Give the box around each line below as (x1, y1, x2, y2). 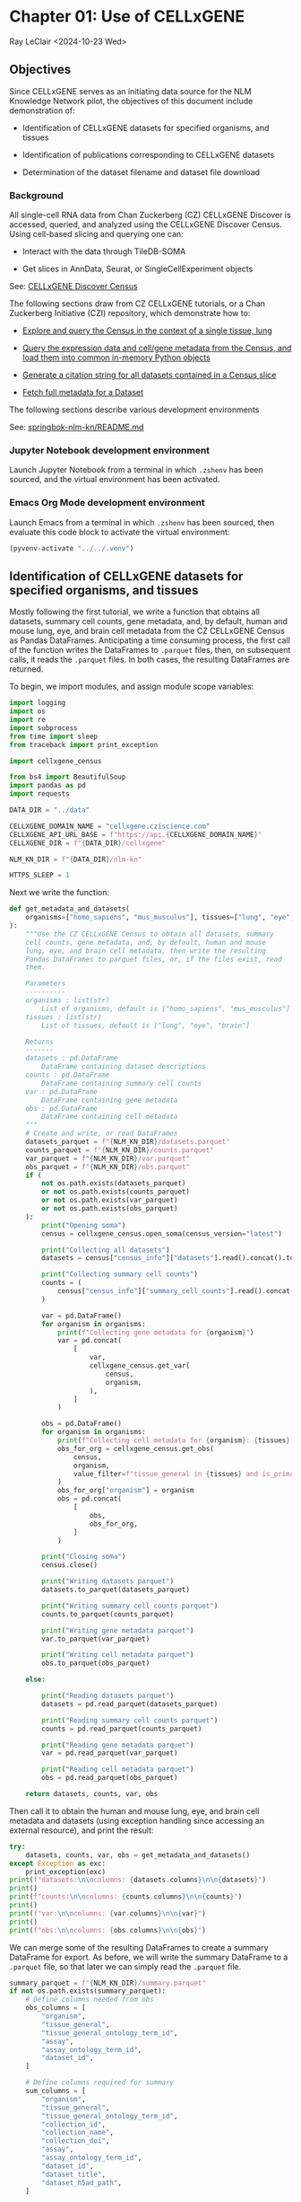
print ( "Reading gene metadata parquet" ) (41, 1740, 194, 1749)
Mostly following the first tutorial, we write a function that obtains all (9, 606, 260, 617)
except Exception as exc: (9, 1859, 106, 1868)
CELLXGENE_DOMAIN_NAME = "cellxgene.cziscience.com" (9, 822, 211, 831)
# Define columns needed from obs (25, 1995, 154, 2004)
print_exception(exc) (25, 1867, 106, 1876)
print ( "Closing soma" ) (41, 1552, 126, 1562)
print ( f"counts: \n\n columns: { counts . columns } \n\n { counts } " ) (9, 1892, 243, 1901)
